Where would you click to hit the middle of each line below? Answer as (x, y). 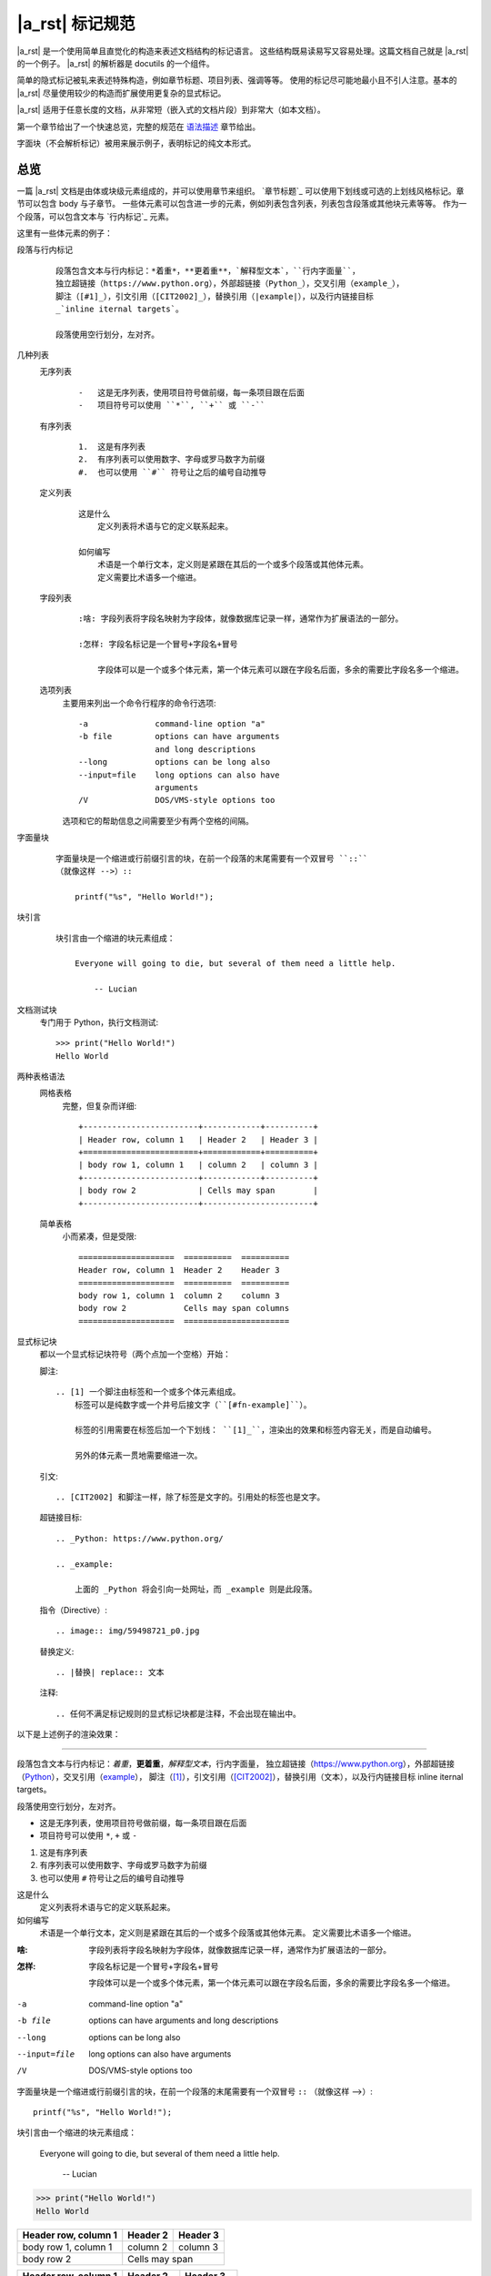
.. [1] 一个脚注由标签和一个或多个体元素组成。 (148, 1392)
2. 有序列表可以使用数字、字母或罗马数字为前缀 (172, 459)
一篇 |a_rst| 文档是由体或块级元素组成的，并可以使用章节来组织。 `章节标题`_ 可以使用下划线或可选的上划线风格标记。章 (240, 190)
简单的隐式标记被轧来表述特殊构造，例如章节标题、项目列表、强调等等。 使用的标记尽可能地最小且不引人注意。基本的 (237, 80)
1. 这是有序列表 (112, 447)
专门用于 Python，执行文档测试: (99, 1022)
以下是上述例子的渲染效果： (69, 1734)
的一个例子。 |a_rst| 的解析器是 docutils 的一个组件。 (116, 63)
